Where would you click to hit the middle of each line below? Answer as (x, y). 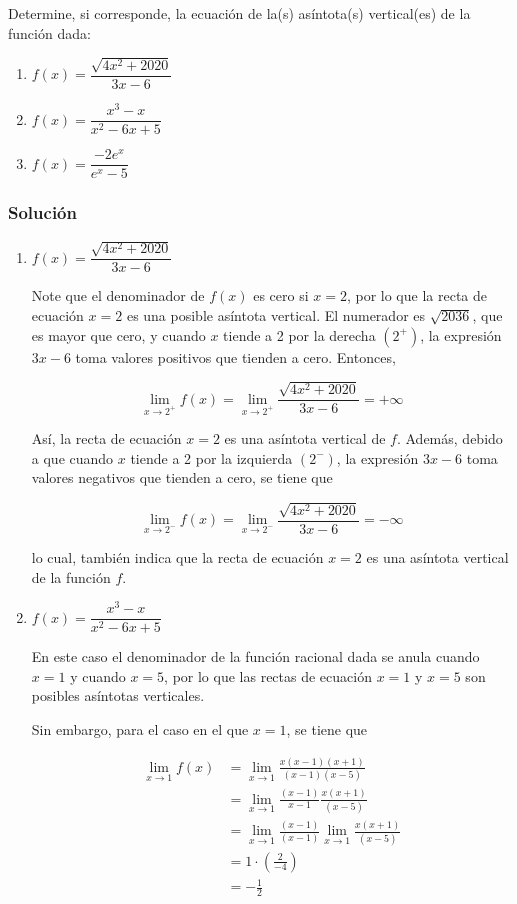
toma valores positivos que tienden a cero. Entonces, (235, 356)
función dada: (49, 32)
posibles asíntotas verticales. (118, 695)
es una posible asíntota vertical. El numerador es (276, 315)
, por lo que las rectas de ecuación (268, 675)
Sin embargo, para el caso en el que (140, 729)
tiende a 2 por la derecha (299, 334)
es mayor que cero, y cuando (118, 334)
